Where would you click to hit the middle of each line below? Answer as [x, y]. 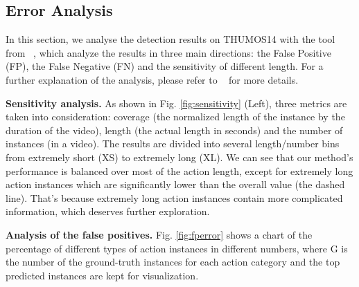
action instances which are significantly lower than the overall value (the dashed [175, 184]
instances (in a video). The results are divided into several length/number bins [173, 143]
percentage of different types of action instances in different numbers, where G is [177, 248]
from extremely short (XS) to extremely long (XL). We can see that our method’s [179, 157]
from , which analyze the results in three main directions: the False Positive [168, 52]
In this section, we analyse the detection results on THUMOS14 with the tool [170, 39]
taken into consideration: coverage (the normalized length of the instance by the [175, 117]
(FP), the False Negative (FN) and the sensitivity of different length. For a [165, 66]
